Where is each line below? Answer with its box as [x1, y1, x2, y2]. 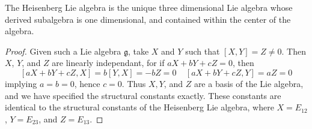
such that [185, 44, 220, 57]
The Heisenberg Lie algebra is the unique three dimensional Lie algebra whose [5, 1, 293, 13]
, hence [74, 77, 100, 89]
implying [5, 77, 37, 89]
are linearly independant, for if [52, 56, 165, 69]
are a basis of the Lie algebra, [194, 77, 304, 89]
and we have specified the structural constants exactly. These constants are [5, 89, 281, 101]
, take [127, 44, 149, 57]
